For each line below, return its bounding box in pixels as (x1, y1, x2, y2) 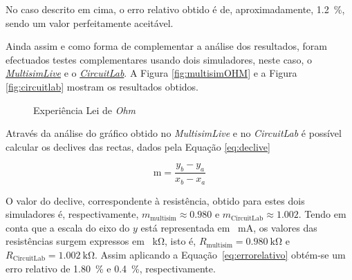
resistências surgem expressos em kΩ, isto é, (6, 234, 196, 248)
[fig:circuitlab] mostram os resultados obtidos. (6, 79, 198, 93)
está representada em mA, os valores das (140, 220, 317, 234)
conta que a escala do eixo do (6, 220, 130, 234)
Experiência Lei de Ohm (33, 102, 136, 117)
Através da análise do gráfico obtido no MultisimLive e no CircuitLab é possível (6, 126, 342, 140)
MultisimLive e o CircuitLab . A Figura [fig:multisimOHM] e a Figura (6, 66, 297, 80)
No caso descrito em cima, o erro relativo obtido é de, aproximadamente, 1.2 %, (6, 2, 345, 16)
